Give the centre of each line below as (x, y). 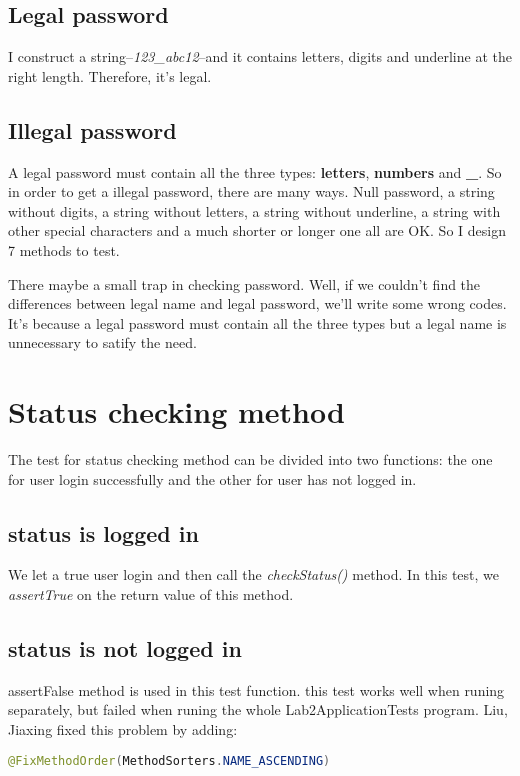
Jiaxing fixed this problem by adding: (123, 729)
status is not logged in (125, 648)
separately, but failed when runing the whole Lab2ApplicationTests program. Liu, (258, 709)
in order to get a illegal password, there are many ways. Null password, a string (251, 191)
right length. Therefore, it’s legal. (110, 75)
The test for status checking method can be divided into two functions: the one (250, 459)
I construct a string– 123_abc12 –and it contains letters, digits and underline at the (260, 56)
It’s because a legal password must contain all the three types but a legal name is (257, 322)
